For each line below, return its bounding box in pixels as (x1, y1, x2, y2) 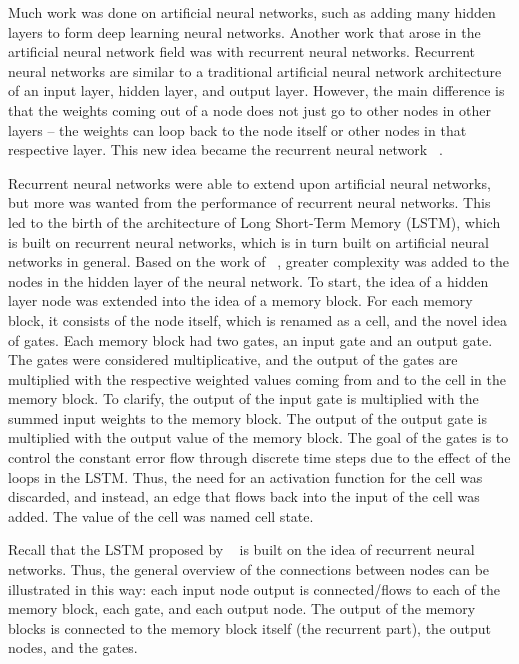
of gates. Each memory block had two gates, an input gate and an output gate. (8, 329, 493, 350)
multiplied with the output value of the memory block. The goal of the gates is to (8, 427, 509, 448)
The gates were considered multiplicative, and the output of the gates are (8, 349, 458, 370)
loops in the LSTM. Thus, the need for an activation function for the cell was (8, 466, 483, 487)
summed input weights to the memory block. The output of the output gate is (8, 407, 487, 428)
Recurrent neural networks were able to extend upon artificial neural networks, (8, 172, 491, 193)
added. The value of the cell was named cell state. (8, 505, 314, 526)
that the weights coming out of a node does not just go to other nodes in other (8, 99, 491, 120)
